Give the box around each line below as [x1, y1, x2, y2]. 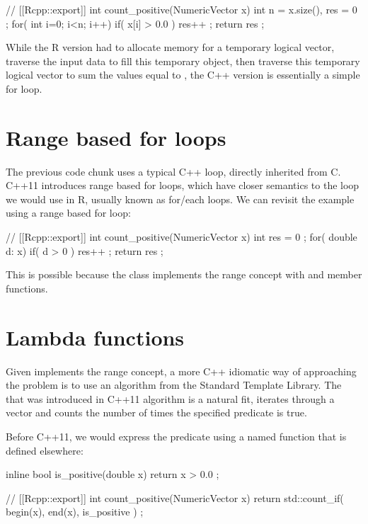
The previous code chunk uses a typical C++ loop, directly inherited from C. [6, 164, 341, 178]
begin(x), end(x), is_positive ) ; [6, 504, 144, 519]
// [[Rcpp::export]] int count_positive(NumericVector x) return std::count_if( [6, 490, 344, 505]
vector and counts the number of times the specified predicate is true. [6, 405, 307, 420]
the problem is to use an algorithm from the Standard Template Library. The [6, 377, 342, 392]
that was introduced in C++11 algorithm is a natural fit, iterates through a [6, 391, 335, 406]
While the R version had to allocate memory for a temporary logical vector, [6, 40, 335, 55]
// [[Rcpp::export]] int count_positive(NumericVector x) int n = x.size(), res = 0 [6, 2, 357, 16]
